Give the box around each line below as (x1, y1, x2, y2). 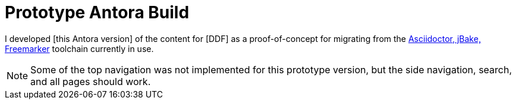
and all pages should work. (30, 75, 151, 87)
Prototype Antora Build (5, 2, 190, 22)
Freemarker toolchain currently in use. (5, 43, 154, 54)
